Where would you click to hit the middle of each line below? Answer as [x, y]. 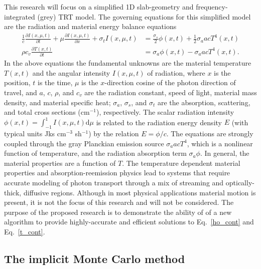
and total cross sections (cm [47, 112]
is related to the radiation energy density [159, 122]
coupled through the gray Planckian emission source [84, 143]
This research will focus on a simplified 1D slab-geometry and [99, 7]
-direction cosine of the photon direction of [170, 82]
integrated [20, 16]
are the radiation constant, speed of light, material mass [171, 92]
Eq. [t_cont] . [25, 232]
